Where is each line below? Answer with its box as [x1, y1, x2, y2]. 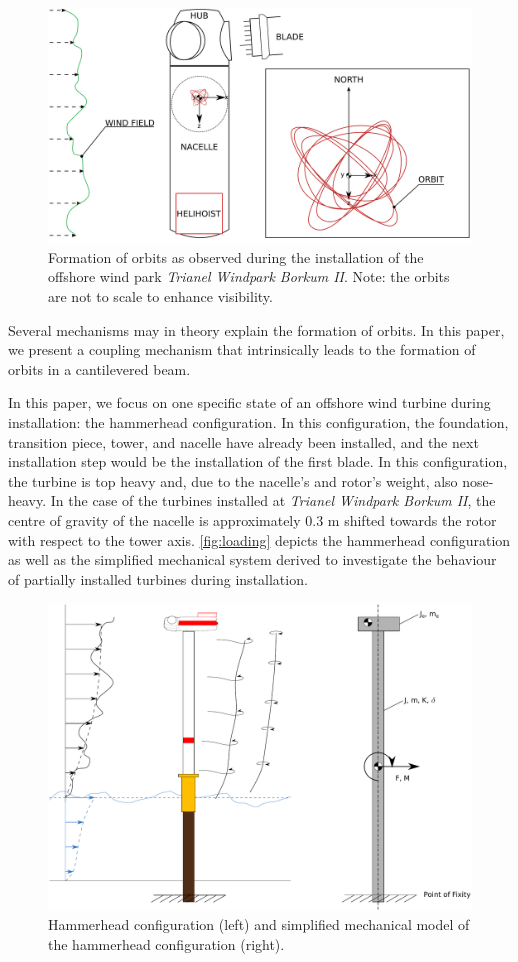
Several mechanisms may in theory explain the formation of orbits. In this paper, [8, 319, 505, 340]
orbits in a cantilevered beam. [8, 358, 191, 379]
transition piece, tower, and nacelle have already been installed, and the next [8, 431, 479, 452]
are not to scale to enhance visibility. [48, 285, 273, 306]
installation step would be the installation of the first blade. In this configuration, [8, 451, 508, 472]
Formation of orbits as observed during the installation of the [48, 246, 424, 267]
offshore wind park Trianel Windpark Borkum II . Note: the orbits [48, 266, 450, 287]
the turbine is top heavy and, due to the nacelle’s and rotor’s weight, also [8, 470, 458, 491]
